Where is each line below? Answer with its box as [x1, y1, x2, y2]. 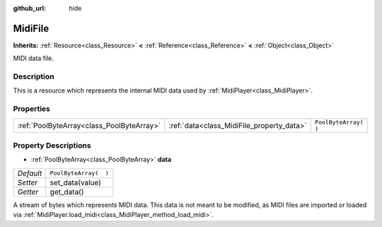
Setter [17, 177, 38, 187]
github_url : [13, 4, 46, 12]
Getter [17, 187, 39, 197]
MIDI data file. [13, 54, 54, 63]
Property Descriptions [13, 140, 91, 150]
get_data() [50, 187, 84, 197]
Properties [13, 104, 51, 114]
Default [17, 168, 42, 178]
